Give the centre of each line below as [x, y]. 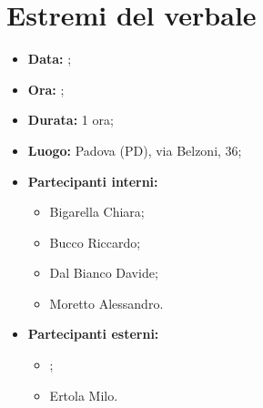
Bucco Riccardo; [95, 242]
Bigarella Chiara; [97, 212]
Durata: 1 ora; [71, 120]
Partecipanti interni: [93, 181]
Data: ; [50, 59]
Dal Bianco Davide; [104, 273]
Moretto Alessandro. [106, 303]
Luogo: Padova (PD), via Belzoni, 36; [135, 150]
